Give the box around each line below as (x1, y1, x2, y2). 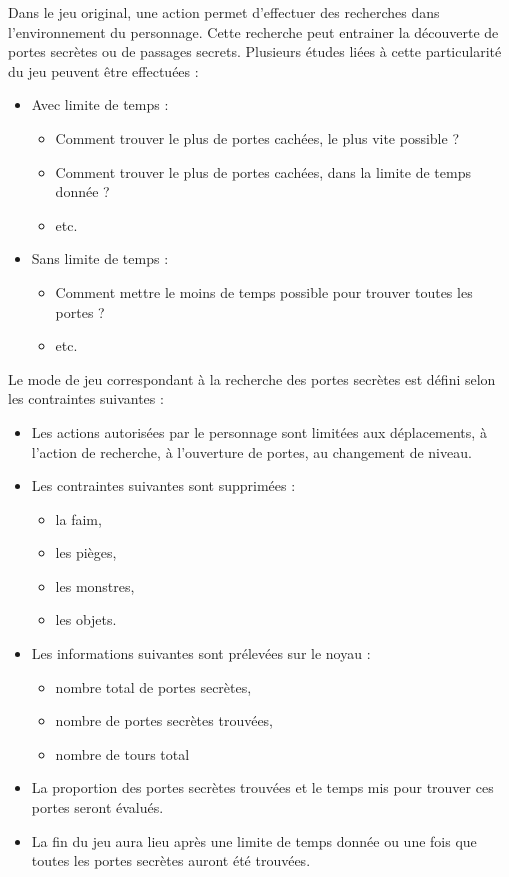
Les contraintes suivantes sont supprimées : (31, 475, 296, 496)
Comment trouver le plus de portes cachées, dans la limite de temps (55, 161, 471, 182)
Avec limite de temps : (31, 94, 169, 115)
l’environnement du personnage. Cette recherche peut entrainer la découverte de (8, 21, 499, 42)
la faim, (55, 508, 102, 529)
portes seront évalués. (31, 797, 164, 818)
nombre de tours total (55, 743, 190, 764)
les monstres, (55, 575, 135, 596)
